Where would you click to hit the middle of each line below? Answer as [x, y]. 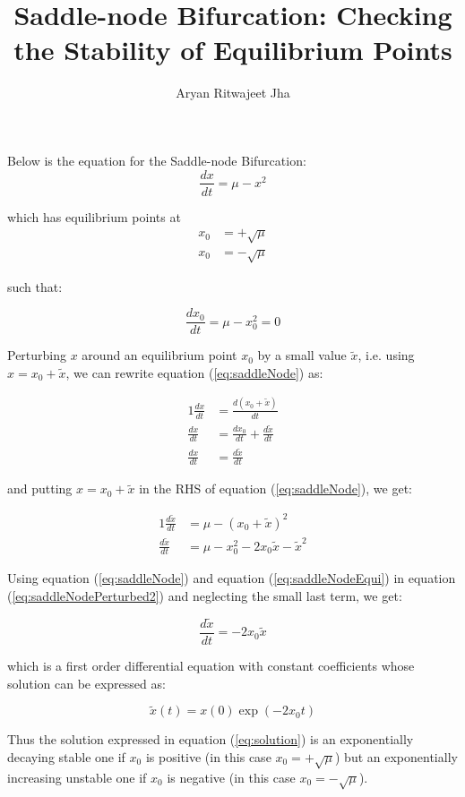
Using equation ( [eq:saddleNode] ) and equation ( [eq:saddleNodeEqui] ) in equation [232, 578]
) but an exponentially [396, 756]
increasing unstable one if [77, 777]
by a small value [302, 355]
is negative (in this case [231, 777]
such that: [35, 286]
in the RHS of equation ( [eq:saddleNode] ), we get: [276, 488]
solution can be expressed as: [86, 683]
